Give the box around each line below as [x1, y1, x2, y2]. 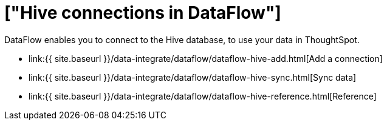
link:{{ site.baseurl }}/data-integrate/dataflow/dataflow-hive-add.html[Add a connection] [29, 53, 383, 64]
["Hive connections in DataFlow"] [4, 2, 281, 23]
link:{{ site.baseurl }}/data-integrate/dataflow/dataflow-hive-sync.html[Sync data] [29, 72, 357, 83]
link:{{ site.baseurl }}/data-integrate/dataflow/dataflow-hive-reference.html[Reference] [29, 90, 377, 101]
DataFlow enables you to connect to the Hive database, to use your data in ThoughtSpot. [4, 34, 360, 45]
